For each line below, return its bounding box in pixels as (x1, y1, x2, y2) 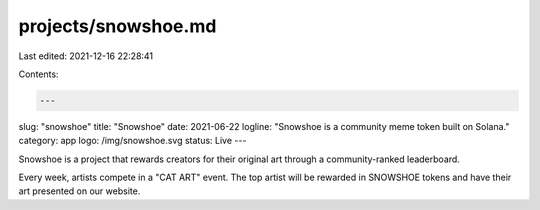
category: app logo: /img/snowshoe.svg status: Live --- (18, 135, 247, 147)
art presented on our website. (18, 185, 141, 197)
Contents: (18, 68, 59, 80)
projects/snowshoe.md (18, 15, 217, 37)
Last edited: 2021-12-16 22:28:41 (18, 50, 154, 62)
